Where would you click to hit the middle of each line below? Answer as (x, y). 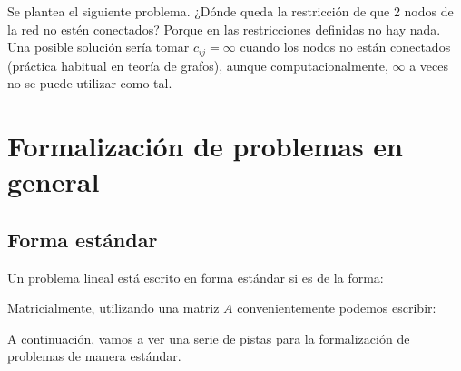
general (54, 181)
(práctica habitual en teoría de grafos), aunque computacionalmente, (198, 65)
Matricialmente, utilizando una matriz (113, 308)
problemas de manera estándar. (94, 356)
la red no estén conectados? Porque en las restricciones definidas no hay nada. (224, 29)
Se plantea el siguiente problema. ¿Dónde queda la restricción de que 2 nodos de (230, 11)
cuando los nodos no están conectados (345, 47)
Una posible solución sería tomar (98, 47)
